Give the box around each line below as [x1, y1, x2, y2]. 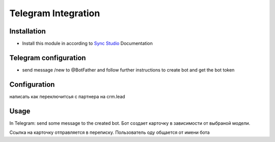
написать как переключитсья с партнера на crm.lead [9, 93, 125, 99]
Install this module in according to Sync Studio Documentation [22, 41, 153, 47]
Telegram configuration [9, 53, 86, 62]
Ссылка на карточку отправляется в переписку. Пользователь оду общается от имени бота [9, 129, 210, 135]
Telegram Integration [9, 8, 100, 19]
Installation [9, 27, 46, 35]
